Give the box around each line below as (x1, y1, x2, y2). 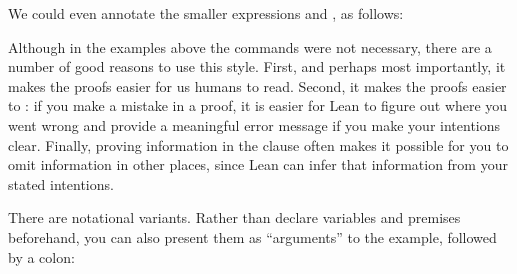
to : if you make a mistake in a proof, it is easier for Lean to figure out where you (8, 95, 508, 116)
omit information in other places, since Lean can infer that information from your (8, 154, 508, 175)
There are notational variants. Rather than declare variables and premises (8, 207, 461, 228)
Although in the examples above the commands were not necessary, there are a (8, 36, 492, 57)
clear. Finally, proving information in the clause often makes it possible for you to (8, 134, 509, 155)
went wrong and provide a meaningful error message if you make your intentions (8, 114, 501, 135)
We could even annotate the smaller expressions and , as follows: (8, 3, 404, 23)
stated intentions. (8, 173, 114, 194)
